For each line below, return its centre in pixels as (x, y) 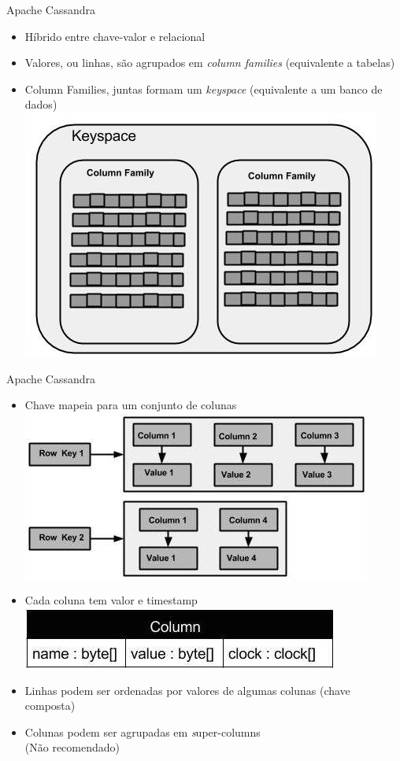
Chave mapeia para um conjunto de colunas (131, 405)
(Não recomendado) (72, 747)
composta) (50, 706)
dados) (41, 104)
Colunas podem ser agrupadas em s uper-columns (143, 731)
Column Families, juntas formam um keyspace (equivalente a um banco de (204, 89)
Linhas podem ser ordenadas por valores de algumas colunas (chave (187, 690)
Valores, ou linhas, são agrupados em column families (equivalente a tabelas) (210, 63)
